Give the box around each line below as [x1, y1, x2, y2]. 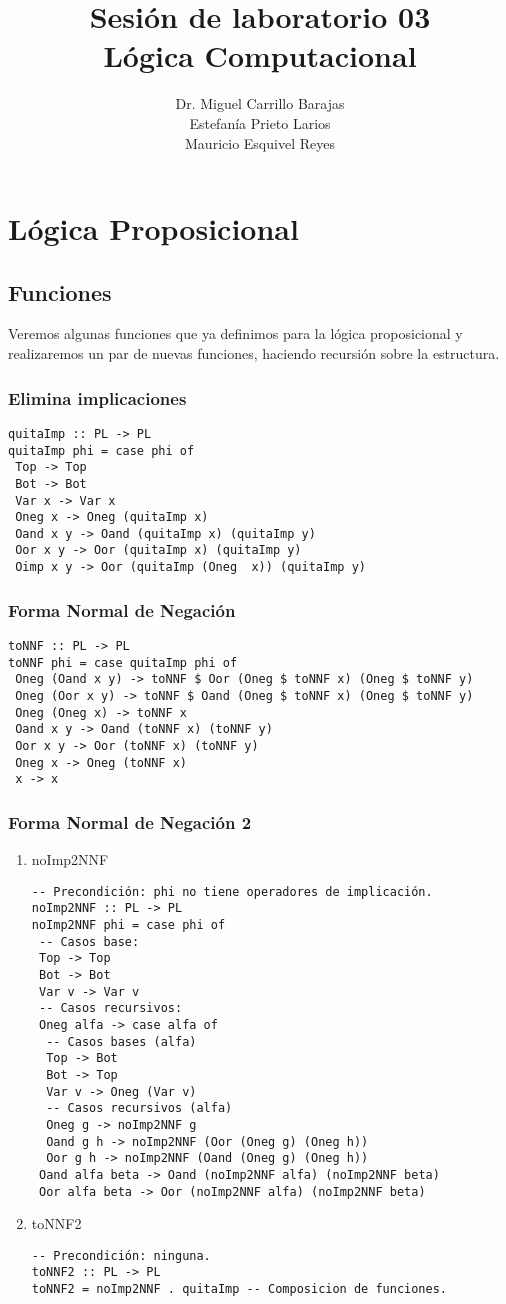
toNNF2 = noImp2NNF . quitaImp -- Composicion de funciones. [31, 1282, 448, 1297]
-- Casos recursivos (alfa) [46, 1101, 233, 1116]
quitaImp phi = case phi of [8, 443, 195, 458]
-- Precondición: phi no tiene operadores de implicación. [31, 884, 433, 899]
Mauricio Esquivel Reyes [185, 132, 335, 153]
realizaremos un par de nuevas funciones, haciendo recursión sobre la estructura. [8, 343, 500, 364]
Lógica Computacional [103, 35, 417, 76]
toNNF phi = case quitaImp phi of [8, 655, 238, 670]
